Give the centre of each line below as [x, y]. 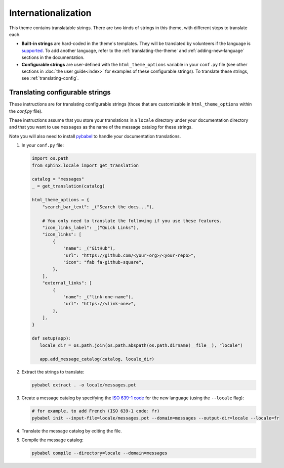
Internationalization [50, 13]
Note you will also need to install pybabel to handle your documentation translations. [95, 136]
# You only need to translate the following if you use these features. [132, 221]
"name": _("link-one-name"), [98, 297]
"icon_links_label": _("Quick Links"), [91, 228]
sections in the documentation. [53, 57]
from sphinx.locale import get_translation [85, 165]
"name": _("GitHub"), [89, 248]
